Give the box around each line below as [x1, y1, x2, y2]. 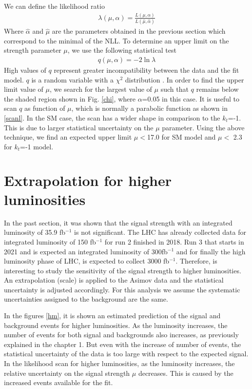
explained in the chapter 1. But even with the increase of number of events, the [4, 339, 241, 349]
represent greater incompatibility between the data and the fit [54, 65, 239, 75]
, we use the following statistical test [67, 45, 176, 55]
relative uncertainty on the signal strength [4, 368, 130, 378]
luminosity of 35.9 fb [4, 227, 66, 237]
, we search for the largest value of [50, 84, 152, 94]
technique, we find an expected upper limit [4, 132, 132, 142]
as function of [24, 103, 65, 113]
